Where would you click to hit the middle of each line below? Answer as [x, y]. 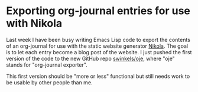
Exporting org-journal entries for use [98, 11]
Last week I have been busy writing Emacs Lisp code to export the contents [98, 40]
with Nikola [34, 23]
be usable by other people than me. [49, 82]
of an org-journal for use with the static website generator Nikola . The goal [97, 46]
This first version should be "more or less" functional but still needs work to [98, 76]
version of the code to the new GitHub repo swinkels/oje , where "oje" [91, 58]
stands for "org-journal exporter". [47, 65]
